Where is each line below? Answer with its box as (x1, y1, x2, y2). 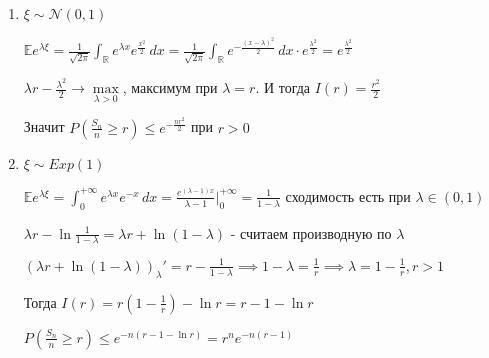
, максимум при (122, 77, 218, 98)
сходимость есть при (285, 185, 411, 206)
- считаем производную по (230, 222, 392, 243)
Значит (23, 116, 65, 137)
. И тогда (255, 77, 311, 98)
